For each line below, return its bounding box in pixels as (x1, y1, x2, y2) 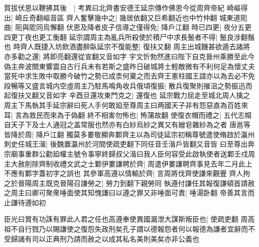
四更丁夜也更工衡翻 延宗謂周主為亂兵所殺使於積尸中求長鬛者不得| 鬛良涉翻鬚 (4, 31, 255, 42)
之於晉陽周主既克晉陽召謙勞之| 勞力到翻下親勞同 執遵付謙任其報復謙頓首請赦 (4, 177, 255, 188)
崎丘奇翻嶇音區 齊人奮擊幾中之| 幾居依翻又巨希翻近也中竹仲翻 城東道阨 (15, 12, 248, 22)
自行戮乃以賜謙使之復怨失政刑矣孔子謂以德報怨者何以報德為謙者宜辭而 (17, 224, 248, 234)
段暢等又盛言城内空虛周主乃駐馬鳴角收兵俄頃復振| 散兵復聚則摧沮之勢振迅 (4, 80, 246, 90)
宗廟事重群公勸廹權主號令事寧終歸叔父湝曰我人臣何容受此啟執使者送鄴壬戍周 (4, 148, 255, 159)
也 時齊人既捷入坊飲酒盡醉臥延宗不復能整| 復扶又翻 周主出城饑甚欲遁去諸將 (4, 41, 250, 52)
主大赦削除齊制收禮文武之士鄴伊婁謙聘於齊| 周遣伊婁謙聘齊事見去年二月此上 (4, 158, 253, 168)
